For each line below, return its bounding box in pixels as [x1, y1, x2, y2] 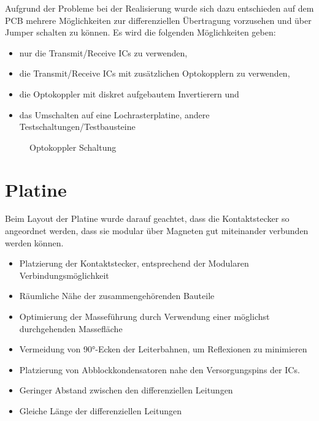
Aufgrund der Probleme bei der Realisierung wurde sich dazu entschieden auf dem [5, 2, 314, 14]
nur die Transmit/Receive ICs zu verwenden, [19, 46, 188, 59]
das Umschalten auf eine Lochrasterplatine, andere [19, 108, 210, 121]
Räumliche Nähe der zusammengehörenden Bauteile [19, 289, 215, 302]
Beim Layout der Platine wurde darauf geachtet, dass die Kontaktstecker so [5, 212, 290, 225]
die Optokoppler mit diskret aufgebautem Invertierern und [19, 87, 239, 100]
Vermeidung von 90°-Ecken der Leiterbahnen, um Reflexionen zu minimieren [19, 343, 307, 355]
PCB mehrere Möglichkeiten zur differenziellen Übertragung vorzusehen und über [5, 13, 312, 26]
